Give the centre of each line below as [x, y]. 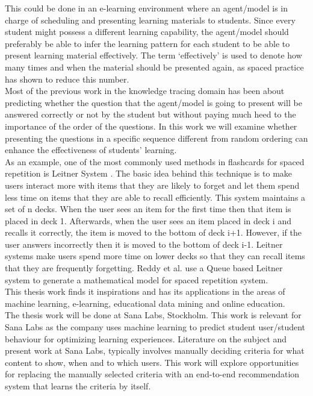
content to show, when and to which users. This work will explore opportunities [152, 362]
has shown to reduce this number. [67, 79]
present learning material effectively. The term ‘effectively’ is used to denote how [153, 55]
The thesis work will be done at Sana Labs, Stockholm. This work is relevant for [153, 315]
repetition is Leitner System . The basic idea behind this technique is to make [149, 173]
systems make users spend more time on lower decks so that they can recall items [155, 256]
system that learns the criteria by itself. [78, 386]
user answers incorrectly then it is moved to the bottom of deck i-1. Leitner [144, 244]
